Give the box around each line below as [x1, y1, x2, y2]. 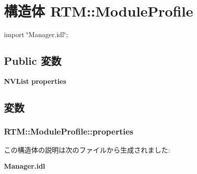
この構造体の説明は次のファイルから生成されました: [4, 144, 170, 155]
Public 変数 [4, 53, 62, 68]
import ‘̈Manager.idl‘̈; [4, 29, 68, 39]
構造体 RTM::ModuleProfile [4, 1, 194, 21]
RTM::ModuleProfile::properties [4, 125, 133, 137]
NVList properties [4, 76, 66, 86]
